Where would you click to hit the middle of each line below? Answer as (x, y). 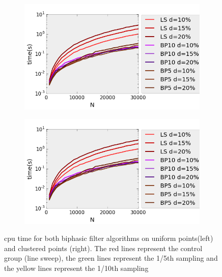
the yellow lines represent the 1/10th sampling (76, 268)
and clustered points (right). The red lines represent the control (103, 248)
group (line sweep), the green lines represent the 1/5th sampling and (111, 258)
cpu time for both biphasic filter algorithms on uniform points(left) (109, 238)
